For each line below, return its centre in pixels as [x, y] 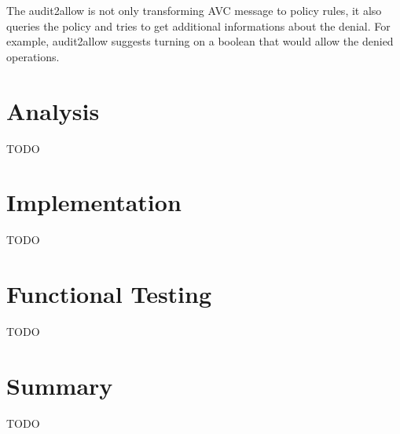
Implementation [94, 202]
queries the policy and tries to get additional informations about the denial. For [198, 26]
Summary [60, 385]
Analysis [53, 110]
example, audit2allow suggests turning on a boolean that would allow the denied [200, 41]
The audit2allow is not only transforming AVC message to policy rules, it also [194, 10]
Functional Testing [109, 294]
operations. [33, 56]
